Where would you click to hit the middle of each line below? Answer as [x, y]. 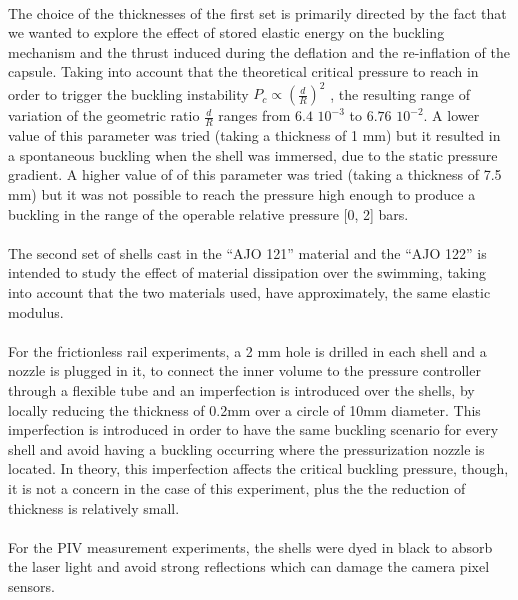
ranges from [254, 115]
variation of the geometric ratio [104, 115]
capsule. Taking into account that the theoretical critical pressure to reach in [243, 71]
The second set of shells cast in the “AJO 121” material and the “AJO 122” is [247, 252]
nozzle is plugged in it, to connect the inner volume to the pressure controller [244, 370]
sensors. [31, 585]
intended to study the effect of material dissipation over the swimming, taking [247, 272]
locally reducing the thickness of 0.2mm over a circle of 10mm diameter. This [244, 409]
